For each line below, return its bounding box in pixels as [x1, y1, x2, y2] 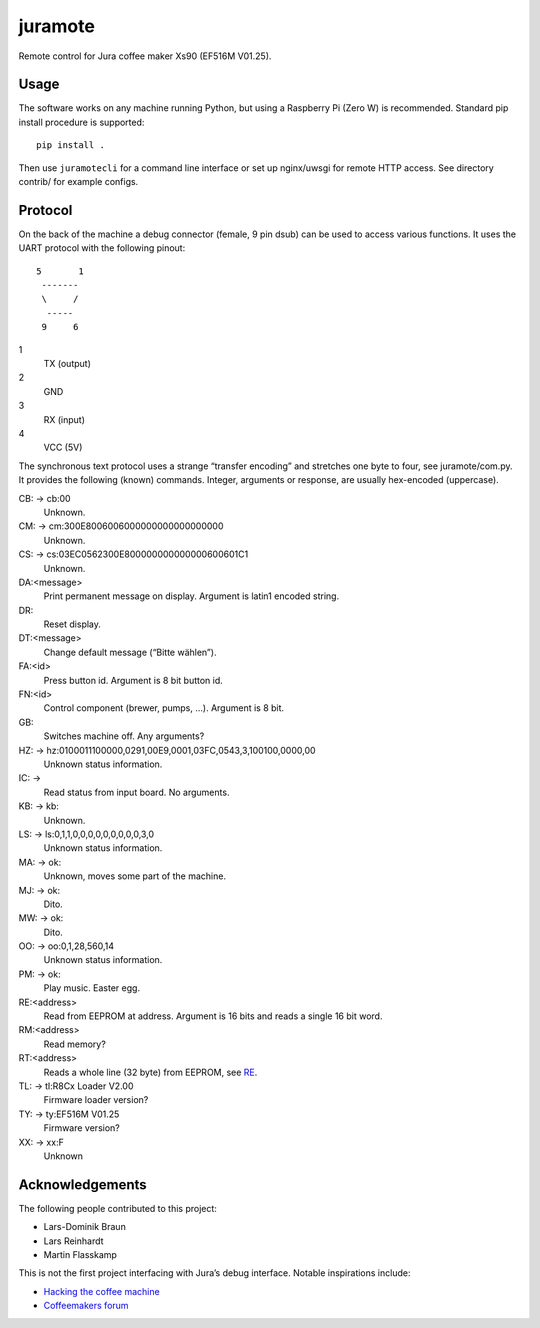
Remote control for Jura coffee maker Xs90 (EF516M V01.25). [18, 50, 272, 62]
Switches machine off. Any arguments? [43, 730, 205, 742]
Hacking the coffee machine [43, 1285, 160, 1297]
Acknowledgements [18, 1176, 147, 1193]
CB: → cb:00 [18, 492, 71, 504]
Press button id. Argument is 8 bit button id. [43, 674, 224, 686]
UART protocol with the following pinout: [18, 242, 186, 254]
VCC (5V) [43, 441, 83, 454]
